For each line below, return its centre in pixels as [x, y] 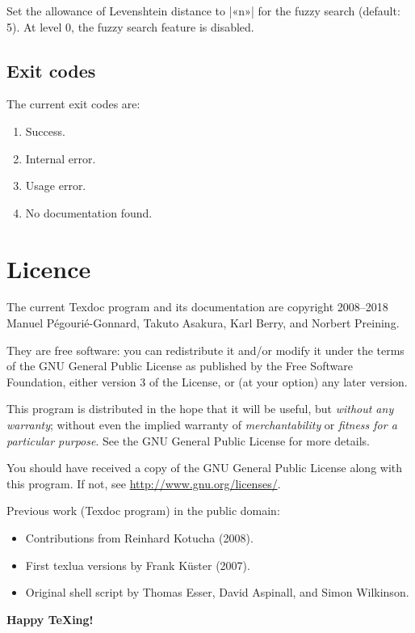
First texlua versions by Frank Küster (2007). [138, 565]
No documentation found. [89, 212]
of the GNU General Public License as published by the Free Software [180, 366]
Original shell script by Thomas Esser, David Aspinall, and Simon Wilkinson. [217, 592]
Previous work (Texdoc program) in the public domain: [143, 511]
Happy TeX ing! [50, 619]
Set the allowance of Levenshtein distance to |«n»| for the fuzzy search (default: [203, 11]
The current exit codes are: [73, 104]
